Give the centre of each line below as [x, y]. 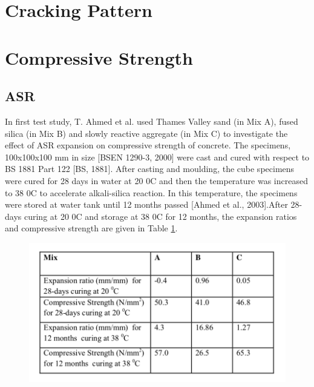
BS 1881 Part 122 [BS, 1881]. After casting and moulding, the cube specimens [150, 169]
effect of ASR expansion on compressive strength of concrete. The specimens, [148, 145]
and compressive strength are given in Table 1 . [91, 228]
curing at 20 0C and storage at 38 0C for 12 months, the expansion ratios [160, 216]
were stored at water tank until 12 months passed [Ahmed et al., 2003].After [146, 204]
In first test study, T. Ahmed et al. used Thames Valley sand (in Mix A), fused [152, 121]
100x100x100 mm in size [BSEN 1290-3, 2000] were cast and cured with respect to [157, 157]
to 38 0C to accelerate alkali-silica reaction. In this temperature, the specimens [151, 192]
